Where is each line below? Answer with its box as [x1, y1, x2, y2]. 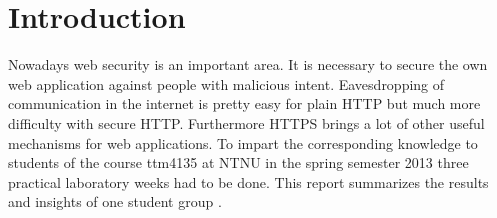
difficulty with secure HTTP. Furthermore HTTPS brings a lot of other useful [8, 112, 485, 133]
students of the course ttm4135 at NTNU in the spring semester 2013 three [8, 152, 469, 173]
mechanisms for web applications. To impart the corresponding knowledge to [8, 132, 478, 153]
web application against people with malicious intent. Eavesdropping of [8, 73, 445, 94]
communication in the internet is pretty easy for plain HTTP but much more [8, 93, 481, 114]
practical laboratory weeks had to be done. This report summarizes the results [8, 171, 489, 192]
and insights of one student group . [8, 191, 222, 212]
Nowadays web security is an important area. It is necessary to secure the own [8, 54, 488, 75]
